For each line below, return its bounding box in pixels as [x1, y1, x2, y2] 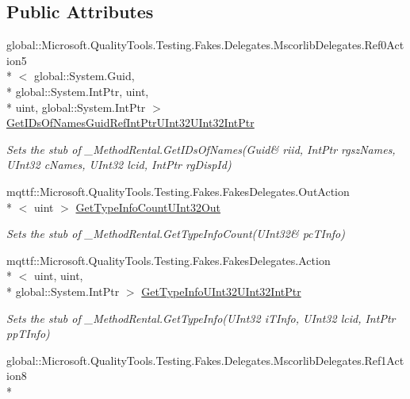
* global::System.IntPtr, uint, [6, 82, 149, 99]
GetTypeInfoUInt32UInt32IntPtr [141, 282, 301, 299]
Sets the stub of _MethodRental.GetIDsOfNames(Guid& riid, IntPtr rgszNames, [6, 140, 396, 157]
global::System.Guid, [33, 67, 135, 84]
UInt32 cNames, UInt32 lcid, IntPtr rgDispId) [6, 156, 232, 173]
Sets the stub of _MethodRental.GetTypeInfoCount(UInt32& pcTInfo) [6, 225, 345, 242]
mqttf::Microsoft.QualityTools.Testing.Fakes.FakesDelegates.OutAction [6, 182, 350, 199]
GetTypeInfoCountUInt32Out [75, 198, 221, 215]
